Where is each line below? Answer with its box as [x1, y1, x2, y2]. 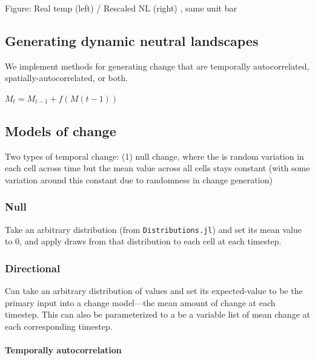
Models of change [5, 121, 116, 140]
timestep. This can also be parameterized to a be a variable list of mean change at [5, 308, 310, 321]
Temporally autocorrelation [5, 344, 122, 356]
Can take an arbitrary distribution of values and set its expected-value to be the [5, 284, 303, 297]
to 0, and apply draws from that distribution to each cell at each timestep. [5, 235, 282, 247]
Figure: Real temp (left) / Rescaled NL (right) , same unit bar [5, 2, 237, 14]
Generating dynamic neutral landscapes [5, 31, 259, 50]
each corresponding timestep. [5, 320, 113, 333]
